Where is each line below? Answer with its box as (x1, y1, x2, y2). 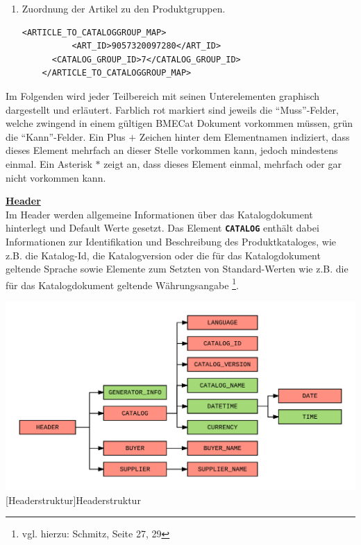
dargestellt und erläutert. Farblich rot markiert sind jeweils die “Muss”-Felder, (6, 102, 339, 116)
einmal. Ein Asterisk (6, 156, 92, 171)
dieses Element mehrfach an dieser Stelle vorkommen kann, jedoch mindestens (6, 143, 338, 157)
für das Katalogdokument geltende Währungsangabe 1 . (6, 275, 239, 292)
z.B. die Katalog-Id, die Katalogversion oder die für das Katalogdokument (6, 248, 321, 262)
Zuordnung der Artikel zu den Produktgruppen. (22, 1, 226, 15)
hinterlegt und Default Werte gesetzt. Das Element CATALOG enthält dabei (6, 220, 319, 235)
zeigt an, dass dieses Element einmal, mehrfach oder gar (103, 156, 342, 171)
